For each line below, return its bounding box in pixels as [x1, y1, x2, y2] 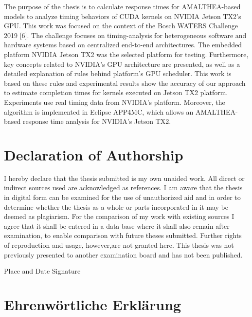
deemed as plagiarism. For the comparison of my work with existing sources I [4, 211, 234, 221]
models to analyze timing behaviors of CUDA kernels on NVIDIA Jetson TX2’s [4, 11, 241, 21]
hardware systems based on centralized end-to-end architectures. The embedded [4, 40, 242, 50]
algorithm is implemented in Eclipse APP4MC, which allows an [4, 106, 194, 117]
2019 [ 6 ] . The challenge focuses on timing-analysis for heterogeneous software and [4, 30, 247, 40]
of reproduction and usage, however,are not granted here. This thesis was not [4, 240, 234, 250]
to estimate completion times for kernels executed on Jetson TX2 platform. [4, 87, 228, 98]
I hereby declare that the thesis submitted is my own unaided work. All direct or [4, 173, 245, 183]
